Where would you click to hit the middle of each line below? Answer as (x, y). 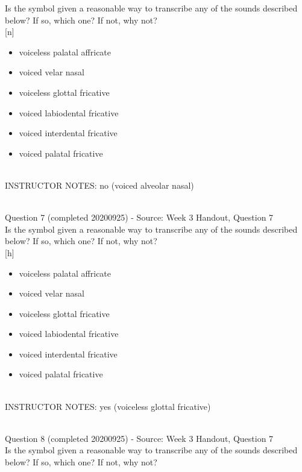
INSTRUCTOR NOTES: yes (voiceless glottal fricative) (108, 406)
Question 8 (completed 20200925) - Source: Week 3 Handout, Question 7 (139, 438)
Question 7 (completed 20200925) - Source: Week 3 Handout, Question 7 (139, 217)
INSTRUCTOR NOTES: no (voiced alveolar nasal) (99, 185)
